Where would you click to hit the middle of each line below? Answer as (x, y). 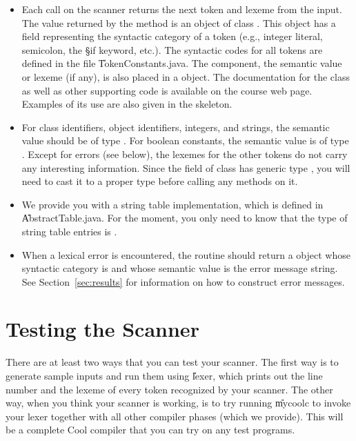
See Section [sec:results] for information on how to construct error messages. (183, 281)
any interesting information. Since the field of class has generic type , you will (186, 167)
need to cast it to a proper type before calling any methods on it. (160, 181)
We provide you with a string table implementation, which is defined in (172, 204)
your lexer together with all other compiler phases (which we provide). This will (175, 416)
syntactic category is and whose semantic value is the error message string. (180, 268)
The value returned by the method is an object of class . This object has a (179, 22)
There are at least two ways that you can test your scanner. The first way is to (172, 362)
